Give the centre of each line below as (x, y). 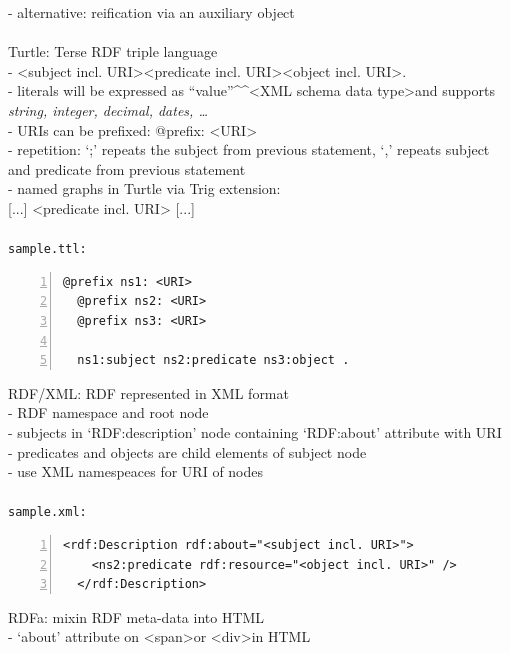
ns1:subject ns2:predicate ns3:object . (213, 360)
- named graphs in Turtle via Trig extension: (144, 188)
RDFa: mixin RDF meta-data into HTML (136, 616)
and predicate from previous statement (127, 168)
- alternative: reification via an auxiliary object (151, 12)
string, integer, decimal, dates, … (108, 109)
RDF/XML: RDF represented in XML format (148, 392)
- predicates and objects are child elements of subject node (187, 451)
